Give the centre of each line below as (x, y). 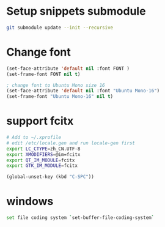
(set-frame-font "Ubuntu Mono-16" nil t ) (60, 97)
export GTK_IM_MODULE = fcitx (42, 166)
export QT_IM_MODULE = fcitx (41, 160)
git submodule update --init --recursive (60, 28)
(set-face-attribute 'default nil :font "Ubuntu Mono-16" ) (83, 91)
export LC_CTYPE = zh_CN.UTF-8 (43, 149)
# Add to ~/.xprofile (34, 138)
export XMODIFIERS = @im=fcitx (43, 154)
